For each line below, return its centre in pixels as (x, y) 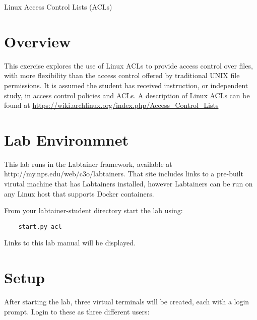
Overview (38, 41)
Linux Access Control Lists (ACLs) (58, 7)
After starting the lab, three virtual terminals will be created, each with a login (127, 302)
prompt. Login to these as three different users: (77, 311)
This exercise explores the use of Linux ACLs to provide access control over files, (128, 65)
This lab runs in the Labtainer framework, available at (88, 164)
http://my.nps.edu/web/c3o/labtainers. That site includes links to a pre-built (124, 174)
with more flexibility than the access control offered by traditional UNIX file (122, 75)
